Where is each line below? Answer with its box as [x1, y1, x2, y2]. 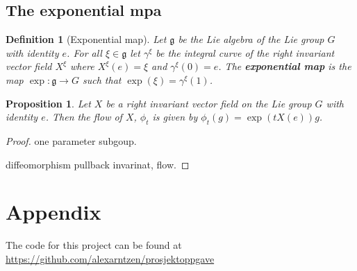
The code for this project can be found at [6, 238, 182, 252]
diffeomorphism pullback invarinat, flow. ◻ [6, 157, 190, 171]
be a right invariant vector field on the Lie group [106, 96, 312, 110]
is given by [152, 110, 198, 124]
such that [82, 72, 122, 87]
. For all [67, 45, 102, 60]
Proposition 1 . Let [6, 96, 91, 110]
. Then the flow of [45, 110, 122, 124]
